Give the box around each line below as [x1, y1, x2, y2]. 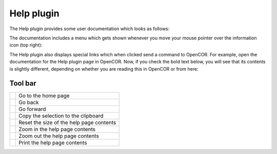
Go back [18, 99, 39, 106]
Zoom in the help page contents [18, 126, 96, 133]
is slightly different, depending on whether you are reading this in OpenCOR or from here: [9, 65, 199, 72]
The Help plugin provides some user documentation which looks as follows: [9, 26, 170, 32]
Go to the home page [18, 92, 70, 99]
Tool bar [9, 79, 36, 88]
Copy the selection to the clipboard [18, 113, 104, 120]
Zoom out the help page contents [18, 133, 100, 140]
